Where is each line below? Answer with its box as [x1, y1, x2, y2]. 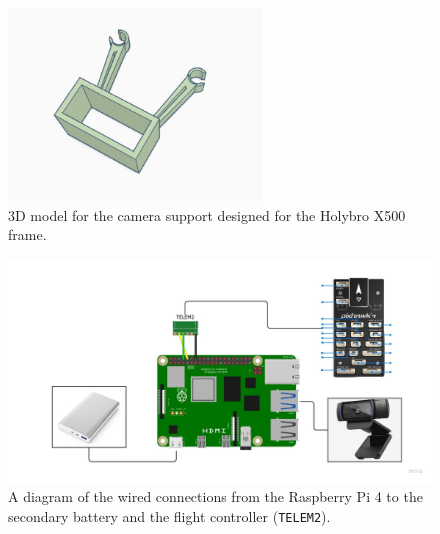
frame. [8, 224, 47, 245]
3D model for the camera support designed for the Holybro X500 [8, 204, 406, 225]
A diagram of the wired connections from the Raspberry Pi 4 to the [8, 486, 423, 507]
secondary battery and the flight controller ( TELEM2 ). [8, 505, 331, 526]
